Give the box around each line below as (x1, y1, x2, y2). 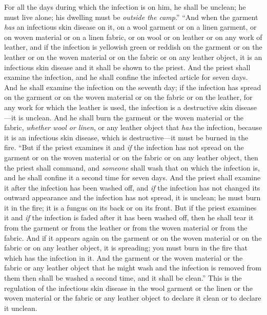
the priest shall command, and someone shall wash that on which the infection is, (4, 162, 260, 173)
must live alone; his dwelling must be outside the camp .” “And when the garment (4, 11, 258, 22)
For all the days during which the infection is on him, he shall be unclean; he (4, 2, 246, 12)
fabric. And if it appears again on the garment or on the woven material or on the (4, 232, 262, 243)
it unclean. (4, 302, 37, 313)
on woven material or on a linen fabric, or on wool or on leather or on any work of (4, 31, 262, 42)
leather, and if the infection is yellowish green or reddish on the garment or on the (4, 41, 262, 52)
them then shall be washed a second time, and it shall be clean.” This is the (4, 272, 242, 283)
